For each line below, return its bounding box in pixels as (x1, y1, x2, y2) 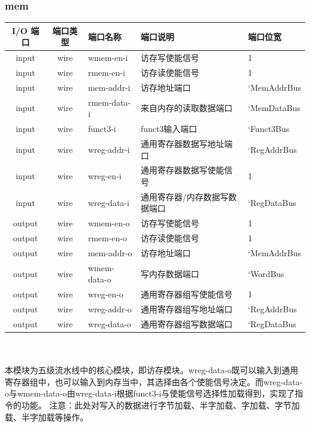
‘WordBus (247, 267, 284, 279)
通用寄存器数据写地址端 (141, 137, 233, 149)
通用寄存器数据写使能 (141, 164, 225, 176)
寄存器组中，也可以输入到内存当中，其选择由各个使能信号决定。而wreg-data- (5, 375, 303, 388)
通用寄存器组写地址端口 (141, 303, 233, 315)
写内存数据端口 (141, 267, 200, 279)
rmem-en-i (88, 66, 125, 78)
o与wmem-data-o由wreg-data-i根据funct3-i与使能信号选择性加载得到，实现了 (5, 387, 295, 400)
